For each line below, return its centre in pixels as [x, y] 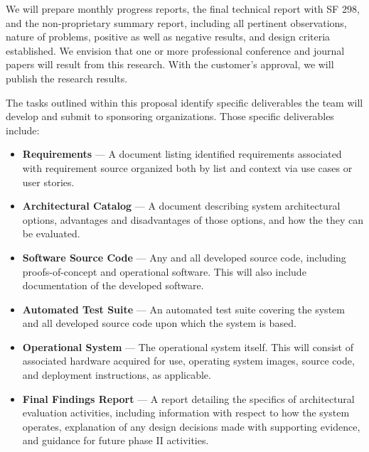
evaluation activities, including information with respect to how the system [186, 413]
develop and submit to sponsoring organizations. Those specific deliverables [170, 116]
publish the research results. [67, 78]
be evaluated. [51, 233]
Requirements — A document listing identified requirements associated [182, 154]
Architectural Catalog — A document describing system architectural [181, 206]
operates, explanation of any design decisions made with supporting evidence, [191, 426]
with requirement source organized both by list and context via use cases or [187, 167]
